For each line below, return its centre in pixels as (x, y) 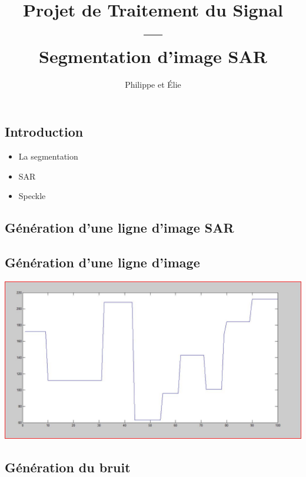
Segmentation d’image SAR (153, 56)
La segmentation (48, 156)
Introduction (44, 132)
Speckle (32, 196)
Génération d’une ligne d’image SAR (119, 228)
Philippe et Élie (153, 84)
